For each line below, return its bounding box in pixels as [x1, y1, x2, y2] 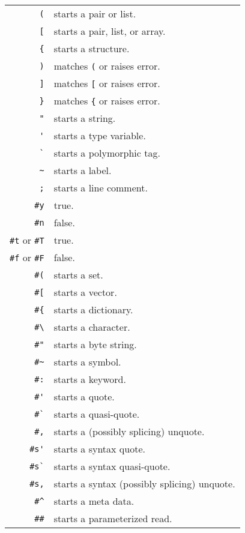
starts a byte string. [53, 337, 137, 351]
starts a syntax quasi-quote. [53, 459, 171, 473]
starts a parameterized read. [53, 511, 172, 525]
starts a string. [53, 111, 116, 125]
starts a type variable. [53, 128, 146, 142]
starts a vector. [53, 285, 117, 299]
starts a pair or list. [53, 7, 136, 20]
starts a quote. [53, 390, 115, 403]
